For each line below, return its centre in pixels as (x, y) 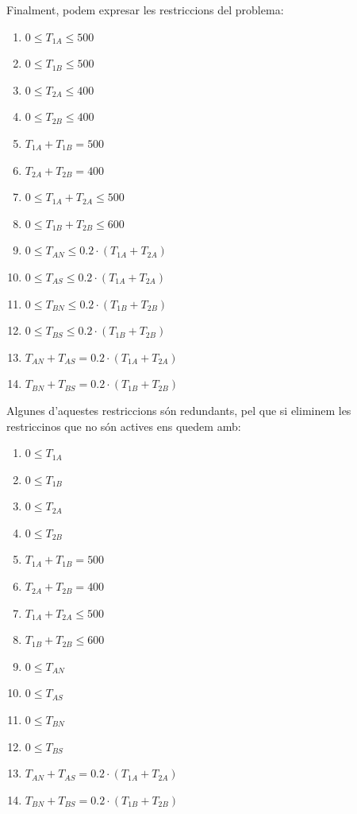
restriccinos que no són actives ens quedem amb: (124, 426)
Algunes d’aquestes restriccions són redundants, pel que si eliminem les (179, 410)
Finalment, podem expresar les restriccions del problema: (145, 10)
